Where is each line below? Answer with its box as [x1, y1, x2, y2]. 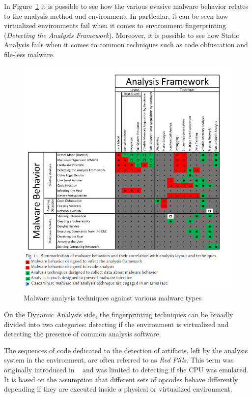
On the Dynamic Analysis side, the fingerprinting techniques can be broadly [4, 309, 233, 320]
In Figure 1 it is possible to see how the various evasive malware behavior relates [4, 1, 249, 11]
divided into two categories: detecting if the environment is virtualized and [4, 319, 229, 329]
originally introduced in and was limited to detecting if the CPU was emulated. [4, 364, 249, 374]
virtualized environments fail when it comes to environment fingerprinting [4, 20, 226, 31]
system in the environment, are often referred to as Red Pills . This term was [4, 355, 234, 365]
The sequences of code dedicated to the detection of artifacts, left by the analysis [4, 345, 248, 355]
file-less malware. [4, 49, 55, 59]
